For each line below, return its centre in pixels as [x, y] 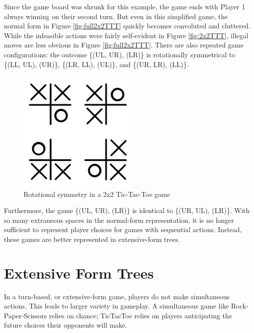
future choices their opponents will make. [66, 325]
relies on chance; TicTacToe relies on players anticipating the [140, 315]
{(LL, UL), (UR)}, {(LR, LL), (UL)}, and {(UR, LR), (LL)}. [96, 64]
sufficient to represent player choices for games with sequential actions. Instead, [123, 229]
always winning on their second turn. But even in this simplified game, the [116, 16]
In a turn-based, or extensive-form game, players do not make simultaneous [117, 296]
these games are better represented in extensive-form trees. [92, 239]
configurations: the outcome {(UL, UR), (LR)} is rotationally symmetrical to [120, 54]
